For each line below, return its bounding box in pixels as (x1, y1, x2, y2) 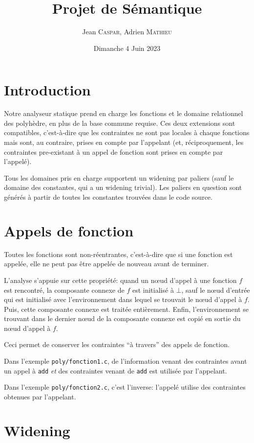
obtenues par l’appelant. (4, 392, 76, 402)
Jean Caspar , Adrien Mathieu (82, 26, 172, 37)
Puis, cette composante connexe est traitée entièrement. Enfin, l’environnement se (4, 303, 249, 314)
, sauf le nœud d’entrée (181, 284, 250, 295)
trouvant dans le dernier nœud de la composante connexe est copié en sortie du (4, 313, 241, 324)
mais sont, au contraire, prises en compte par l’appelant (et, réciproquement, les (4, 137, 244, 147)
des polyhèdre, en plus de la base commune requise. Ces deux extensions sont (4, 117, 235, 128)
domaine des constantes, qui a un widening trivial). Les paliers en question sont (4, 182, 242, 192)
